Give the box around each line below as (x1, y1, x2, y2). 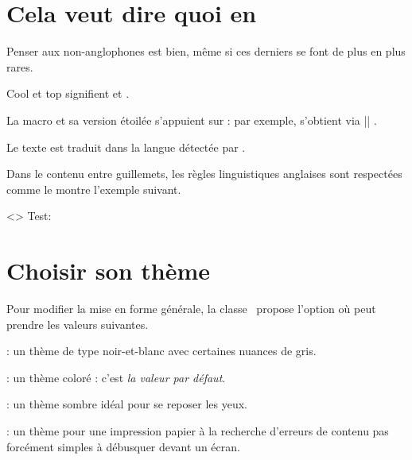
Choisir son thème (6, 254, 211, 287)
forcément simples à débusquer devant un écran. (6, 438, 240, 454)
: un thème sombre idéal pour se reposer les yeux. (6, 396, 247, 412)
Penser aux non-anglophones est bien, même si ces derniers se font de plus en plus (6, 43, 406, 60)
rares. (6, 58, 33, 75)
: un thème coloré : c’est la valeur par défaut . (6, 369, 226, 385)
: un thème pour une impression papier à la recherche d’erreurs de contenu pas (6, 422, 389, 439)
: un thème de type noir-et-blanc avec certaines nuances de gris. (6, 342, 317, 359)
